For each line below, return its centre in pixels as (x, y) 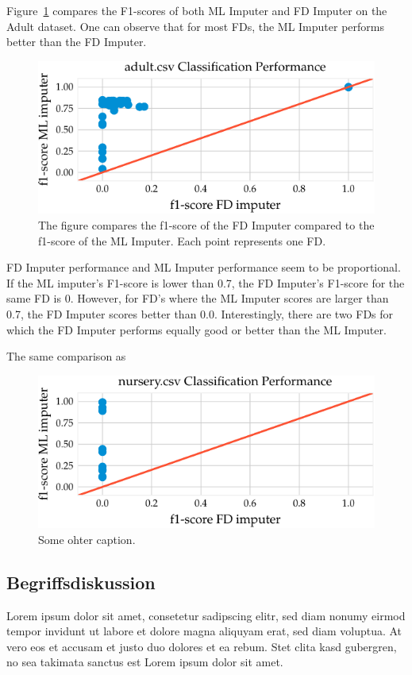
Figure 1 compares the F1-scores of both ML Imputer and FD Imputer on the (197, 10)
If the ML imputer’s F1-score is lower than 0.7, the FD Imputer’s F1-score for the (206, 282)
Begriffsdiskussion (81, 582)
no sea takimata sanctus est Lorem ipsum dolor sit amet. (145, 662)
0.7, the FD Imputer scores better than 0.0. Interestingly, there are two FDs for (200, 313)
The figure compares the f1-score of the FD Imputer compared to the (206, 224)
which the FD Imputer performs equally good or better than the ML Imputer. (196, 329)
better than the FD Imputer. (77, 42)
